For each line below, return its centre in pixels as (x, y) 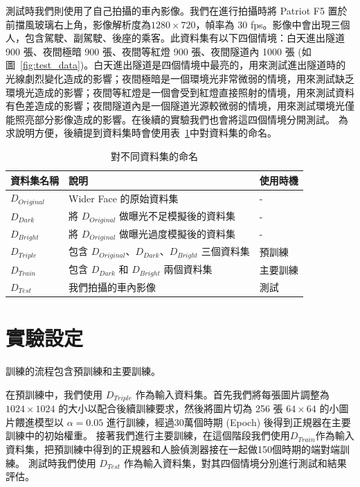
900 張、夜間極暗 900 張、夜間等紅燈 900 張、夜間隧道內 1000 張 (150, 51)
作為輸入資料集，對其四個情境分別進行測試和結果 (235, 462)
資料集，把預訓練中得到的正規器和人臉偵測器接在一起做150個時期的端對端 (173, 449)
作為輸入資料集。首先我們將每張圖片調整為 (232, 394)
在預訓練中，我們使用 (54, 394)
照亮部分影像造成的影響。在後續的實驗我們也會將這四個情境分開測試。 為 (181, 119)
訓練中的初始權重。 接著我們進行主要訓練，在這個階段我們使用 (148, 435)
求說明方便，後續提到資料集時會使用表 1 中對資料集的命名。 (141, 133)
